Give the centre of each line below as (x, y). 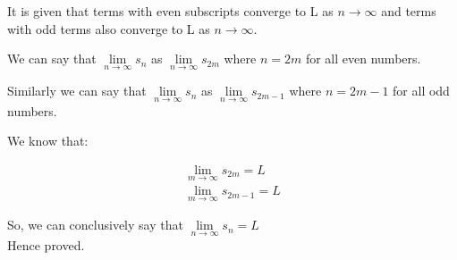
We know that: (48, 141)
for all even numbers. (363, 59)
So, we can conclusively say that (95, 225)
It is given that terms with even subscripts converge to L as (170, 11)
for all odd (421, 91)
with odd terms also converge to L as (109, 28)
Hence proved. (46, 244)
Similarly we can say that (77, 91)
